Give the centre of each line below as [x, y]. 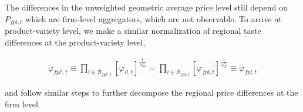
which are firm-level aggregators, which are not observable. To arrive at [154, 18]
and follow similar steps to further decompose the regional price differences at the [151, 92]
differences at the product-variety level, [75, 42]
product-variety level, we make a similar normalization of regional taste [133, 31]
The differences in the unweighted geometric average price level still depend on [146, 7]
